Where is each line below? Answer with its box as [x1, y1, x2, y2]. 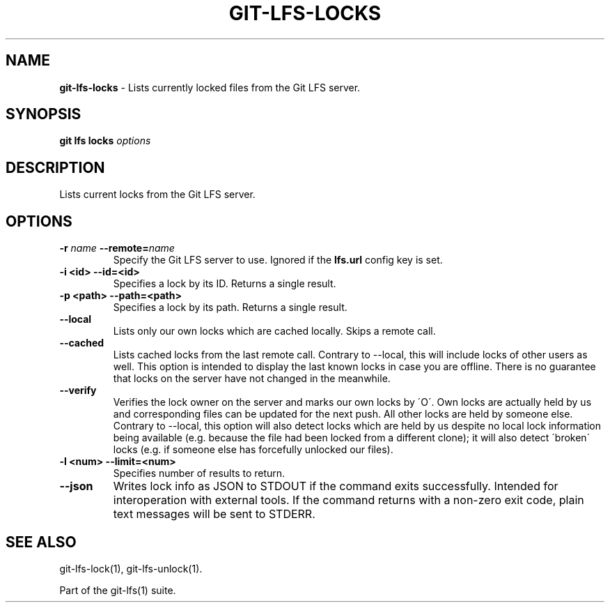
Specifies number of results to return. [113, 467, 286, 480]
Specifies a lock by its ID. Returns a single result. [113, 278, 336, 290]
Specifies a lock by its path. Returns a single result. [113, 301, 347, 314]
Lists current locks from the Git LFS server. [59, 188, 256, 201]
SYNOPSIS [6, 105, 81, 123]
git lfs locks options [59, 135, 151, 147]
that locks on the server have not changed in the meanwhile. [113, 372, 391, 385]
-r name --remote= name [59, 242, 175, 254]
